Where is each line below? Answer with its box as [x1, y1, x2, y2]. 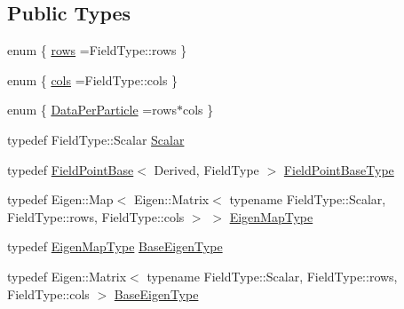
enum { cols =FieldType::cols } [7, 70, 178, 89]
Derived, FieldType [154, 160, 259, 178]
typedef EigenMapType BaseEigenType [7, 237, 223, 256]
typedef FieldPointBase [7, 160, 134, 178]
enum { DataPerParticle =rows [7, 100, 177, 119]
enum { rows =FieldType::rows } [7, 41, 187, 59]
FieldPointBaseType [283, 160, 394, 178]
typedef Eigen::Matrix [7, 266, 127, 285]
